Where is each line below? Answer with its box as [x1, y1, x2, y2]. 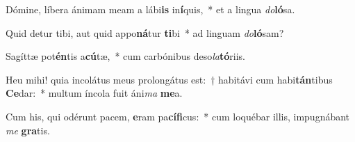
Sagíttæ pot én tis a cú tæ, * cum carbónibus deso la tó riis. [6, 49, 245, 63]
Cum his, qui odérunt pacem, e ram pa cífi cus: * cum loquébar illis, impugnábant [6, 109, 350, 123]
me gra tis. [6, 123, 50, 137]
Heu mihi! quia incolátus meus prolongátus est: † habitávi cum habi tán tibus [6, 72, 333, 86]
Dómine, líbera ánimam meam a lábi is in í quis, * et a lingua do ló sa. [6, 2, 295, 16]
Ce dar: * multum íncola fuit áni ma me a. [6, 86, 183, 100]
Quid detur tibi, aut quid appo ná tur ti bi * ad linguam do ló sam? [6, 25, 284, 40]
